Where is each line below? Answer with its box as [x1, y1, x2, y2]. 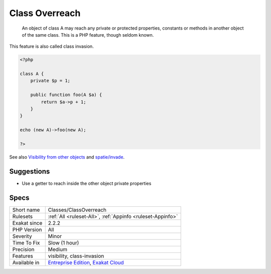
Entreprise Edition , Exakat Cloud [48, 259, 124, 266]
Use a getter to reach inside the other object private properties [22, 180, 152, 186]
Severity [12, 232, 32, 239]
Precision [12, 246, 35, 253]
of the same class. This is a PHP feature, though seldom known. [22, 32, 154, 38]
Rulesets [12, 213, 33, 220]
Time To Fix [12, 239, 40, 246]
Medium [48, 246, 68, 253]
